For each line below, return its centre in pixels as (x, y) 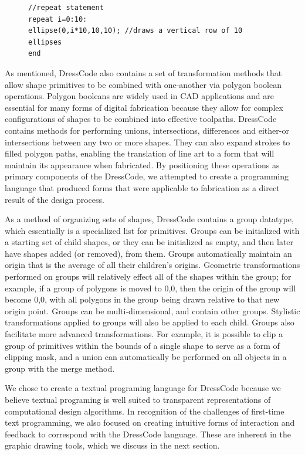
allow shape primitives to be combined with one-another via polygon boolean (143, 84)
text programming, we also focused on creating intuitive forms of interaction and (150, 422)
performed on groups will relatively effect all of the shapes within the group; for (148, 276)
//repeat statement (66, 8)
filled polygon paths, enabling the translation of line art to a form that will (140, 153)
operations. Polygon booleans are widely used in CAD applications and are (139, 96)
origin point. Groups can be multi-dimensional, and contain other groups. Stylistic (152, 310)
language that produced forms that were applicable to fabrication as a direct (142, 187)
